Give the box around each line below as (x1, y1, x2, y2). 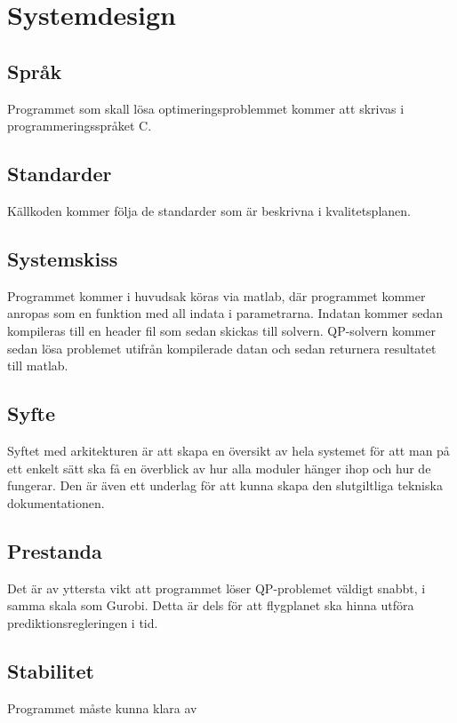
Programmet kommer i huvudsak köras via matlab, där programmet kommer (7, 286, 426, 305)
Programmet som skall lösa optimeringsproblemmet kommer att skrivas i (7, 99, 405, 117)
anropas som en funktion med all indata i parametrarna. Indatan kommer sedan (7, 304, 444, 322)
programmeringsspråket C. (7, 116, 152, 135)
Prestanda (7, 536, 102, 564)
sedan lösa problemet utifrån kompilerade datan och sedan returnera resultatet (7, 338, 437, 357)
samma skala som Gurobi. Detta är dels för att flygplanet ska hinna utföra (7, 596, 414, 615)
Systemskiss (7, 244, 118, 272)
